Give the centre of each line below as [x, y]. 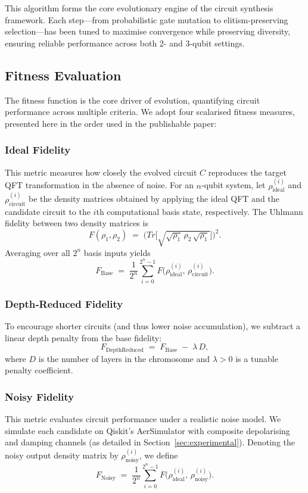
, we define [158, 455]
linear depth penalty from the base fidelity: [83, 337]
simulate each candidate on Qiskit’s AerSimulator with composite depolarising [147, 430]
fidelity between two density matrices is [77, 223]
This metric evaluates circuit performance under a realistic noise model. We [143, 419]
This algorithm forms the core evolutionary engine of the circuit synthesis [139, 8]
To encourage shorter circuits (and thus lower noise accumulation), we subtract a [153, 326]
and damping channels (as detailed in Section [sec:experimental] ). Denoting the [150, 442]
